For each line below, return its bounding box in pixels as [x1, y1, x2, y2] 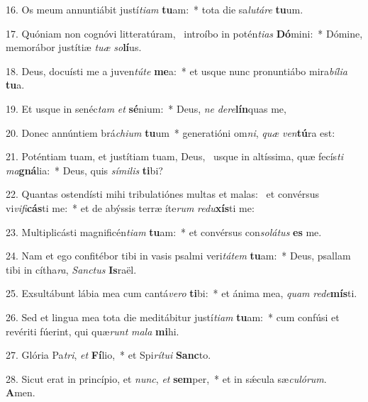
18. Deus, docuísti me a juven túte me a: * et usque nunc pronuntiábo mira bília [6, 63, 347, 78]
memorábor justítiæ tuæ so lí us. [6, 40, 142, 55]
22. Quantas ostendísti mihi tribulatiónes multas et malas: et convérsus [6, 186, 320, 201]
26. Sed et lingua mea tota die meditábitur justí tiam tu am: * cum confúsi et [6, 309, 340, 324]
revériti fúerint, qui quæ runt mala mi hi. [6, 323, 179, 338]
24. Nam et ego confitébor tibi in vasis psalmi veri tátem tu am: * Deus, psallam [6, 248, 351, 263]
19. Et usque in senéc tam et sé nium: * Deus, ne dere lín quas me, [6, 101, 286, 116]
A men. [6, 385, 35, 400]
